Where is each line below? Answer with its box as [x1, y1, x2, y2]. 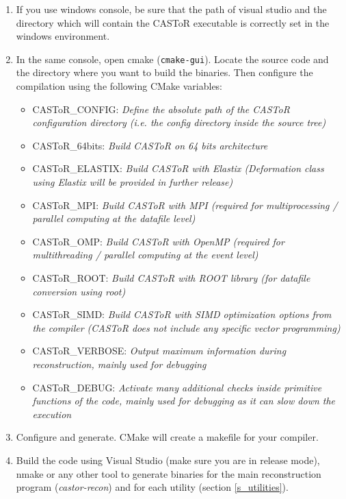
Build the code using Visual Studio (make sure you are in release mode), [16, 452, 320, 467]
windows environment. [16, 29, 110, 43]
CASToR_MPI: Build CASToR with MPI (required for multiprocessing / [32, 197, 338, 212]
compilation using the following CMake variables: [16, 79, 223, 93]
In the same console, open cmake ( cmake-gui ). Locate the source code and [16, 51, 329, 66]
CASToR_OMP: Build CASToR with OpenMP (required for [32, 234, 284, 248]
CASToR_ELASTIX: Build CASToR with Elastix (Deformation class [32, 161, 324, 175]
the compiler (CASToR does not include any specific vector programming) [32, 320, 341, 334]
